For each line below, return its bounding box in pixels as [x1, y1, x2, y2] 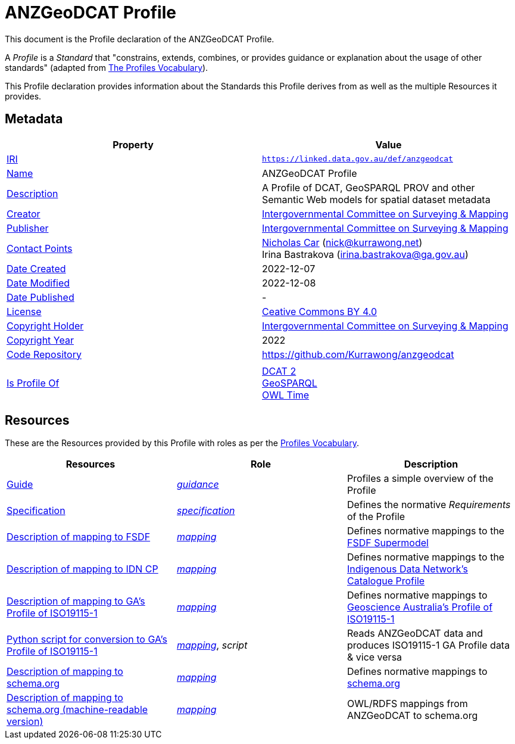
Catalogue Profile [347, 575, 425, 587]
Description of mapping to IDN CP [7, 563, 158, 575]
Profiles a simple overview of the [347, 472, 494, 485]
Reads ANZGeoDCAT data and [347, 627, 483, 640]
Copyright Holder [7, 319, 84, 332]
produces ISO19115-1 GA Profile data [347, 639, 510, 652]
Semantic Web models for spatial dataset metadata [262, 193, 491, 206]
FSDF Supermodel [347, 537, 429, 549]
